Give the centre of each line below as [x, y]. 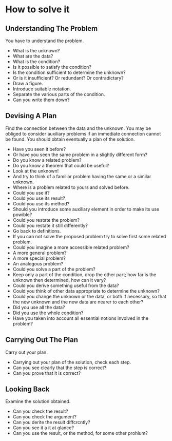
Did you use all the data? [39, 307]
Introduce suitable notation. [42, 89]
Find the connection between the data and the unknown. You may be [78, 128]
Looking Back [27, 389]
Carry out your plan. [26, 352]
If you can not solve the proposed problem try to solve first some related [89, 236]
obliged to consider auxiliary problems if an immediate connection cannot [83, 133]
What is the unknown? [36, 51]
